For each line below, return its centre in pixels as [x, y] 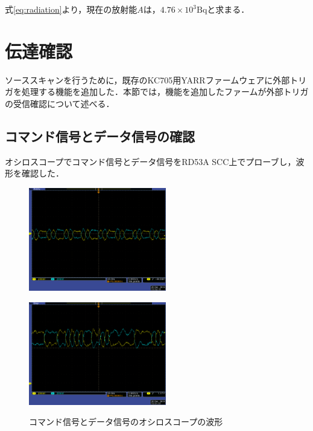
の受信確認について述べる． [60, 103]
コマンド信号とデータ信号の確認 [100, 136]
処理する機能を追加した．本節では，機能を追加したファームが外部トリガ [165, 92]
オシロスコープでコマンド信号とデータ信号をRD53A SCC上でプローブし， [150, 161]
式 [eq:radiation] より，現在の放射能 [71, 9]
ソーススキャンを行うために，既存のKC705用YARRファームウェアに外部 [147, 79]
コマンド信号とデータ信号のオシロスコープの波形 [126, 422]
